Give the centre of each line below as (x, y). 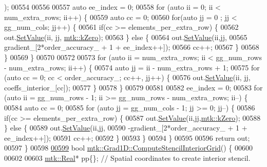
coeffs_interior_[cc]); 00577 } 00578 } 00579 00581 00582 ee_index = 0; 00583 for (133, 87)
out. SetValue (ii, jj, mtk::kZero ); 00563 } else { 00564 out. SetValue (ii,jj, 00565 (126, 37)
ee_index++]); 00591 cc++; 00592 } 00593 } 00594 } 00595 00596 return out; (127, 137)
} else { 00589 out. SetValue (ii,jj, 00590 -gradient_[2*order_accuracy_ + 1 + (126, 128)
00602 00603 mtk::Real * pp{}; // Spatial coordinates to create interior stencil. (127, 157)
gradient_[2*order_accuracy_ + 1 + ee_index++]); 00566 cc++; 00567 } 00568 (132, 47)
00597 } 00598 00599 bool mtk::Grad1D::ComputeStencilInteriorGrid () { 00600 (129, 148)
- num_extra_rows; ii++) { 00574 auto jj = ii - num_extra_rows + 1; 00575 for (132, 67)
